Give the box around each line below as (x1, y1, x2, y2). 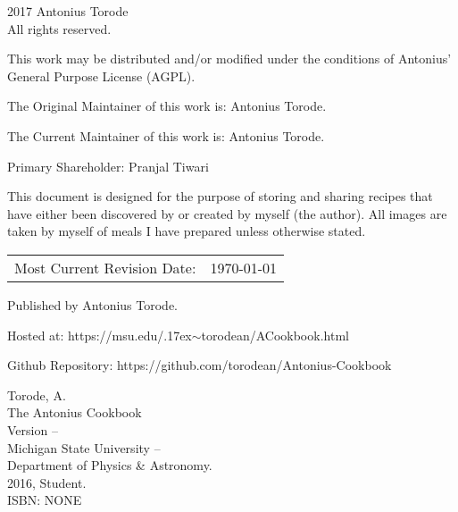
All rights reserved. (7, 19, 112, 38)
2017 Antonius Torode (7, 2, 129, 20)
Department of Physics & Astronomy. (7, 456, 212, 474)
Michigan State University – (7, 438, 161, 457)
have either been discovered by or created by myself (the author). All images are (7, 204, 447, 222)
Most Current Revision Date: (14, 256, 196, 278)
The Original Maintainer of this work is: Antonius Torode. (7, 97, 327, 115)
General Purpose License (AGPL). (7, 66, 196, 85)
